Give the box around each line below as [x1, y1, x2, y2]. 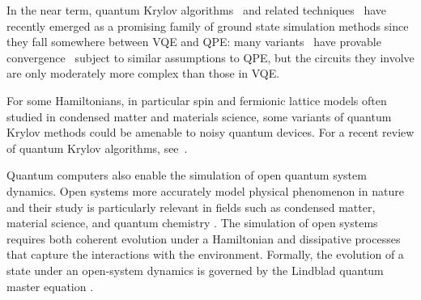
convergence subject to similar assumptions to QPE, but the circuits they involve [6, 49, 415, 65]
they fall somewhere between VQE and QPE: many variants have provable [6, 33, 381, 50]
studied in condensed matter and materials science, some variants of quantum [6, 108, 392, 125]
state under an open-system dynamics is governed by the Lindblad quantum [6, 261, 384, 278]
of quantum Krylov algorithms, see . [6, 139, 188, 156]
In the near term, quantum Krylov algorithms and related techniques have [6, 2, 386, 18]
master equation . [6, 277, 94, 294]
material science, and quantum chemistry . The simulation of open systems [6, 214, 378, 231]
